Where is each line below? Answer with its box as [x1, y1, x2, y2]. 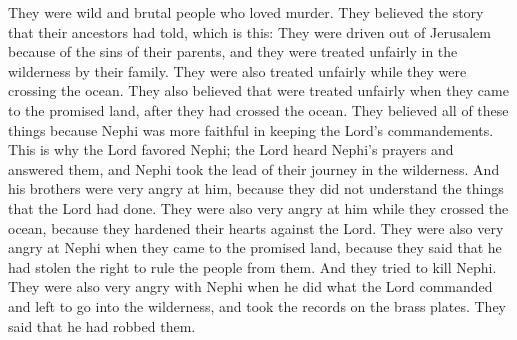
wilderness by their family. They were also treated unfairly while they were [8, 60, 467, 81]
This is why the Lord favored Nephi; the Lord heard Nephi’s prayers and [8, 139, 454, 160]
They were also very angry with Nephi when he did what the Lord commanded [8, 276, 493, 297]
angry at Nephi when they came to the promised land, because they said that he [8, 237, 502, 258]
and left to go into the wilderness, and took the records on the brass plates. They [8, 295, 506, 316]
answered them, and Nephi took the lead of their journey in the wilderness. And [8, 158, 500, 179]
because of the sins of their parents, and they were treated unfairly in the [8, 41, 458, 62]
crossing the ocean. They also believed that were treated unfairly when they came [8, 80, 509, 101]
